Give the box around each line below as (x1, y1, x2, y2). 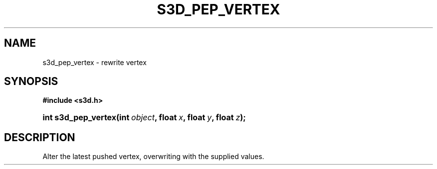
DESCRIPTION (4, 131, 75, 144)
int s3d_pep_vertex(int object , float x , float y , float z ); (42, 112, 246, 123)
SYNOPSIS (4, 75, 58, 88)
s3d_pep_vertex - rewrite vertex (42, 58, 147, 67)
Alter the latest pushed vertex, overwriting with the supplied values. (42, 152, 264, 161)
